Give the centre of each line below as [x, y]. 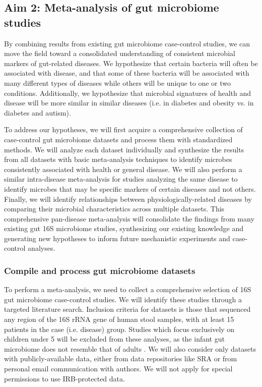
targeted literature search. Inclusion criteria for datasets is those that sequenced [127, 309]
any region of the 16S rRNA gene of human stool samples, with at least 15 [119, 319]
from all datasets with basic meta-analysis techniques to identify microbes [118, 159]
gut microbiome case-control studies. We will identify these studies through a [123, 299]
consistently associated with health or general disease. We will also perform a [123, 169]
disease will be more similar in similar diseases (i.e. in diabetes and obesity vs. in [129, 103]
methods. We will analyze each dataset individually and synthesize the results [124, 149]
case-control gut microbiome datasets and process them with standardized [118, 139]
